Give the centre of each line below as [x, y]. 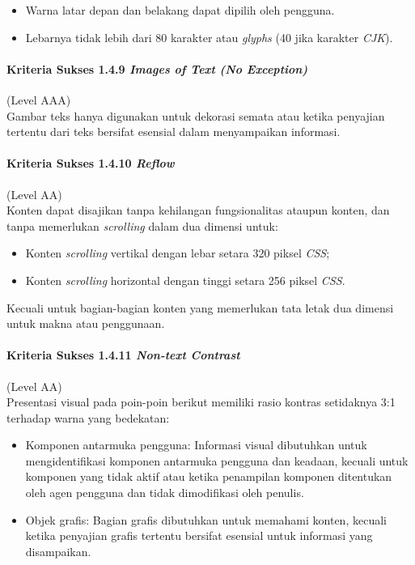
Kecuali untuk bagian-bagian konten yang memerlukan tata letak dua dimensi [200, 307]
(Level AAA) [39, 99]
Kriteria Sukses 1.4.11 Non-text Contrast [123, 355]
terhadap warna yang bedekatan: [88, 417]
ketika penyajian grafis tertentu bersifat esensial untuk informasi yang [199, 535]
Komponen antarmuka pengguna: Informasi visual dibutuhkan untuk [196, 445]
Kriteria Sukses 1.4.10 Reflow [91, 163]
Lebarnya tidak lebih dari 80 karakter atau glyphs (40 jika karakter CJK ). [209, 37]
